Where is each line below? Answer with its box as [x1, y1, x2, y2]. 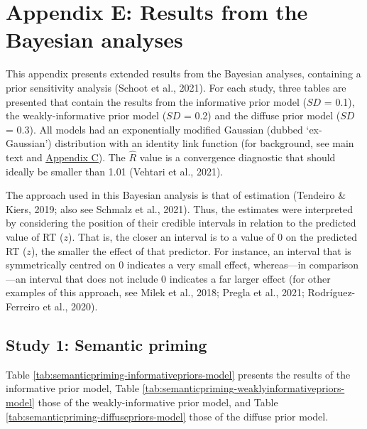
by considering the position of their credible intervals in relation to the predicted [6, 215, 356, 230]
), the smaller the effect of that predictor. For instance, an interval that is [31, 243, 351, 258]
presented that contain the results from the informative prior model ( [6, 94, 307, 109]
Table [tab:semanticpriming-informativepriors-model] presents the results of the [6, 366, 351, 381]
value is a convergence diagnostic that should [139, 150, 336, 165]
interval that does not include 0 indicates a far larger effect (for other [29, 271, 331, 286]
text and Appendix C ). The [6, 150, 126, 165]
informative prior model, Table [6, 381, 139, 396]
